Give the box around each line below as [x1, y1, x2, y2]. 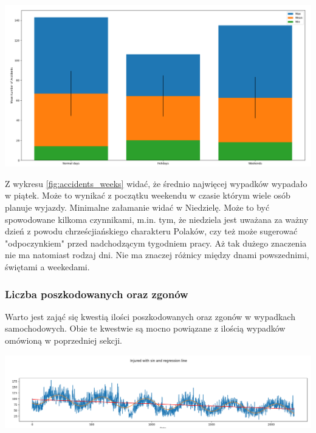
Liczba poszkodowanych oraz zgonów [5, 286, 188, 301]
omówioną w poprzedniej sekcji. [5, 334, 123, 347]
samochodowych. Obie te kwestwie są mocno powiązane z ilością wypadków [5, 322, 286, 335]
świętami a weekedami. [5, 261, 90, 273]
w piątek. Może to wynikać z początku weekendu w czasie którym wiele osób [5, 189, 290, 202]
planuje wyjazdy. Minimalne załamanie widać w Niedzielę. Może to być [5, 201, 270, 214]
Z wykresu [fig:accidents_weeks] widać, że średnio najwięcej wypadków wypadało [5, 177, 307, 189]
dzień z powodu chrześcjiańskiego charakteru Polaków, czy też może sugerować [5, 225, 298, 237]
